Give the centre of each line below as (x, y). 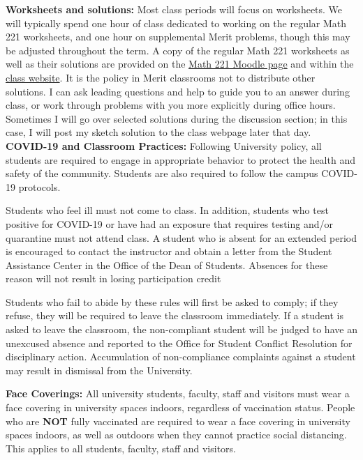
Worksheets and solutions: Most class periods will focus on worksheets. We (174, 9)
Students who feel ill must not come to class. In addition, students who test (167, 210)
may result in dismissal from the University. (99, 370)
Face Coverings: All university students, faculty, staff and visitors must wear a (178, 393)
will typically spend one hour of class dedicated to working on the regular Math (176, 23)
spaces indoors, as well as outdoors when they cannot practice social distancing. (176, 435)
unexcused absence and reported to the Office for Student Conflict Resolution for (179, 343)
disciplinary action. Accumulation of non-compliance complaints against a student (181, 356)
